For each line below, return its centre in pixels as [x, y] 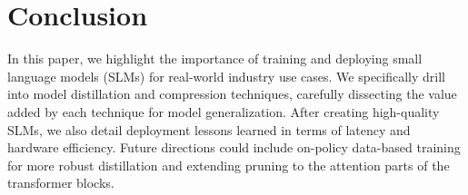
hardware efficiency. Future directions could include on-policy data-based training [234, 147]
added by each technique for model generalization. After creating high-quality [224, 111]
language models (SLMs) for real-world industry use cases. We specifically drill [226, 76]
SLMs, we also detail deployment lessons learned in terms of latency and [209, 129]
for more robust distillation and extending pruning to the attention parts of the [229, 165]
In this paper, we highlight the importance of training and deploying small [215, 58]
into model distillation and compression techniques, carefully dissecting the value [232, 94]
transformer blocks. [61, 183]
